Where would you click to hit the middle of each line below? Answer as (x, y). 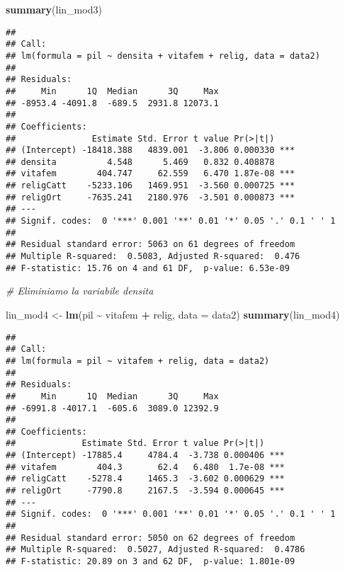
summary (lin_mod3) (54, 9)
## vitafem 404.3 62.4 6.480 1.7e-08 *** (145, 467)
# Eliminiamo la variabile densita (80, 291)
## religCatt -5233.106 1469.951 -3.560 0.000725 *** (151, 186)
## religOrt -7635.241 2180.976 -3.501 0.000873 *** (151, 197)
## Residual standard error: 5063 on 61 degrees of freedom (151, 245)
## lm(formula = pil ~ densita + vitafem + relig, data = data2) (163, 56)
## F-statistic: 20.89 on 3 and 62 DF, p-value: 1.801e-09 (151, 562)
